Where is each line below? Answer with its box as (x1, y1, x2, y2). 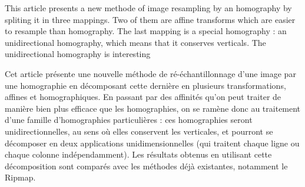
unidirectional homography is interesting (5, 48, 151, 60)
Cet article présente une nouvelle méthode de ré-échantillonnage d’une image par (5, 67, 296, 79)
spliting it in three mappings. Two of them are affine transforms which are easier (5, 13, 296, 25)
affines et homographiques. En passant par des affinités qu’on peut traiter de (5, 91, 281, 103)
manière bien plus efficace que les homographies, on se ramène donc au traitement (5, 102, 301, 114)
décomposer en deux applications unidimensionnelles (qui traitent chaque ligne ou (5, 136, 300, 149)
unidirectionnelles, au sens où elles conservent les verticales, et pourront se (5, 125, 273, 137)
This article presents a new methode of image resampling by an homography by (5, 2, 292, 14)
